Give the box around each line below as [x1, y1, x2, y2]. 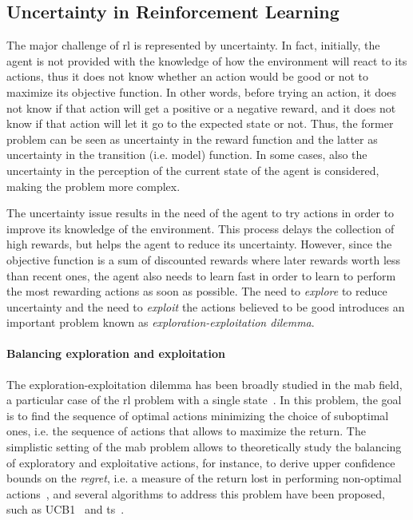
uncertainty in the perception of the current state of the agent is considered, [6, 161, 379, 178]
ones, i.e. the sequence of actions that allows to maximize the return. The [6, 423, 366, 439]
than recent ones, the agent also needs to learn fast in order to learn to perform [6, 267, 396, 284]
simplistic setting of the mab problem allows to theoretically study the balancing [6, 439, 402, 455]
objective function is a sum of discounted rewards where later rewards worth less [6, 251, 401, 268]
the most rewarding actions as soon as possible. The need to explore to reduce [6, 283, 387, 300]
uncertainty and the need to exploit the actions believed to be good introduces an [6, 298, 405, 315]
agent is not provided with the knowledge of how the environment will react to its [6, 52, 407, 69]
